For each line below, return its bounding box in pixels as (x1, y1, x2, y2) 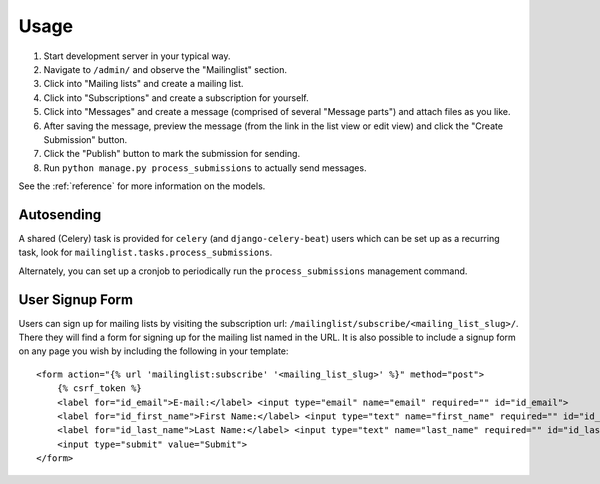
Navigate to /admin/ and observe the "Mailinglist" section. (43, 63, 287, 75)
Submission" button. (43, 133, 128, 145)
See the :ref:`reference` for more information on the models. (18, 180, 266, 192)
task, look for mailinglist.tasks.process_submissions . (18, 246, 273, 259)
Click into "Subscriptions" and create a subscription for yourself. (43, 91, 309, 104)
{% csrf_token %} (56, 383, 142, 394)
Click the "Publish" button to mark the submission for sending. (43, 148, 300, 160)
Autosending (18, 206, 102, 223)
